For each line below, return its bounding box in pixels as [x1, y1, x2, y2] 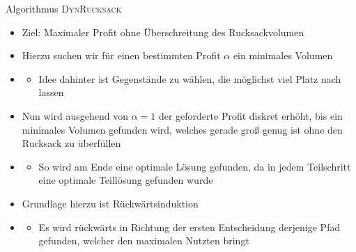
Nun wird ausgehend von [22, 108, 128, 123]
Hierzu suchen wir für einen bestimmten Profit [22, 48, 221, 63]
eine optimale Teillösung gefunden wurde [38, 173, 213, 187]
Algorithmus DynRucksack [6, 1, 122, 15]
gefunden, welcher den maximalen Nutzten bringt [38, 233, 249, 248]
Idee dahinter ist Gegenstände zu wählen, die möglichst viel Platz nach [38, 71, 341, 86]
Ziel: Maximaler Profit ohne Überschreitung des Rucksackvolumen [22, 24, 304, 39]
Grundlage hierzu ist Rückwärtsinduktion [22, 196, 199, 210]
